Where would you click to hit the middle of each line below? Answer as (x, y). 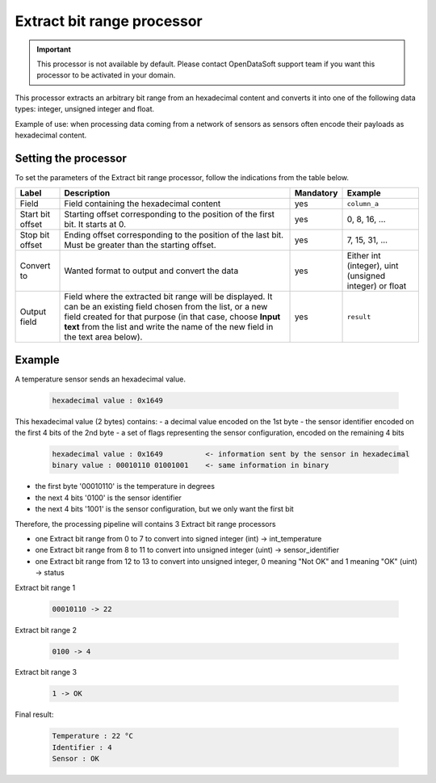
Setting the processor (71, 158)
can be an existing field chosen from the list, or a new (166, 307)
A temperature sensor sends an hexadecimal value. (100, 379)
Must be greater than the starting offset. (140, 245)
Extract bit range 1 (45, 587)
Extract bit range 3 (46, 672)
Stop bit (35, 235)
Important (54, 49)
